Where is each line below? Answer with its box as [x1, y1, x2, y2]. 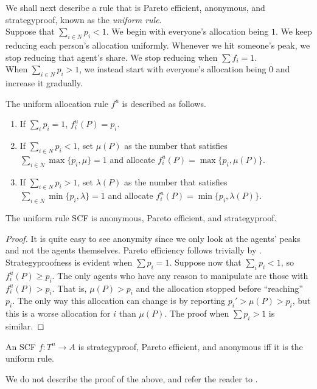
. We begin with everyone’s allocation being [106, 25, 269, 38]
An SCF [5, 340, 36, 353]
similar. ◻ [5, 319, 44, 332]
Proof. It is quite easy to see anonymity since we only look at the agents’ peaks [5, 232, 301, 244]
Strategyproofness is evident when [5, 255, 133, 268]
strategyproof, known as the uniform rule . [5, 13, 162, 26]
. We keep [275, 25, 312, 38]
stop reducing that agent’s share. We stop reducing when [5, 50, 218, 63]
